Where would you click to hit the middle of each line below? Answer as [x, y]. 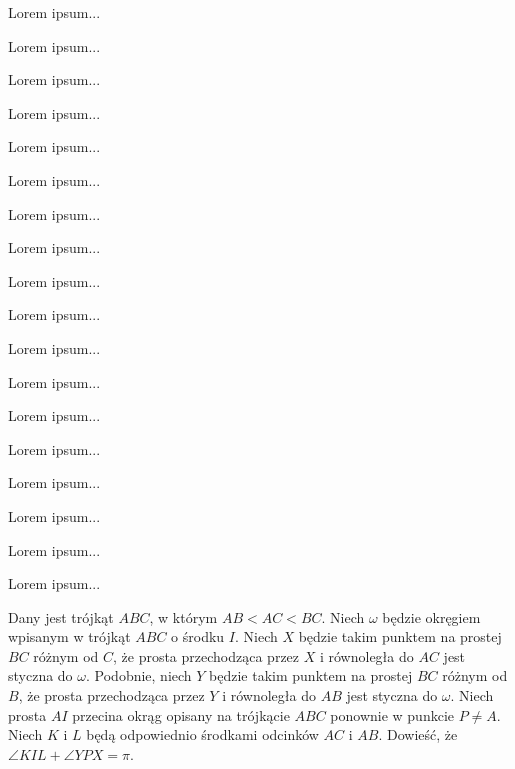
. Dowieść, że [418, 734]
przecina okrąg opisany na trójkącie [181, 714]
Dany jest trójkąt [61, 616]
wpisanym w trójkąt [69, 636]
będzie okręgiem [431, 616]
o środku [198, 636]
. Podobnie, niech [139, 675]
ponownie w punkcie [392, 714]
